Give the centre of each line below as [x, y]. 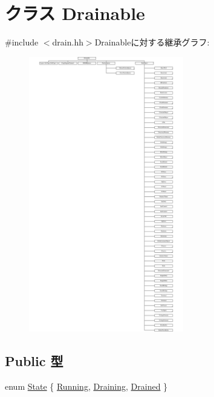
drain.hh [68, 42]
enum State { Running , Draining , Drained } [86, 386]
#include [22, 42]
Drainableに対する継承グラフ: [152, 42]
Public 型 [34, 361]
